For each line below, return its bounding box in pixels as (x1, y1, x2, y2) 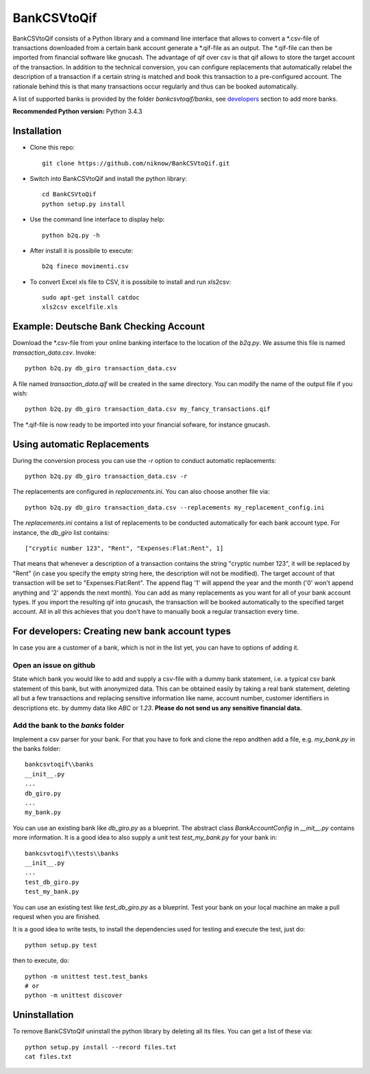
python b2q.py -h (42, 231, 100, 239)
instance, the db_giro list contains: (12, 528, 110, 536)
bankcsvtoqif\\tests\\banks (25, 849, 119, 857)
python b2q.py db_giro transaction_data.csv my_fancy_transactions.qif (25, 405, 271, 413)
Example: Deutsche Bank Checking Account (12, 321, 206, 333)
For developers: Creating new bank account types (12, 625, 231, 637)
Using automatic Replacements (12, 438, 149, 450)
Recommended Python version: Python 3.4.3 (12, 107, 143, 116)
